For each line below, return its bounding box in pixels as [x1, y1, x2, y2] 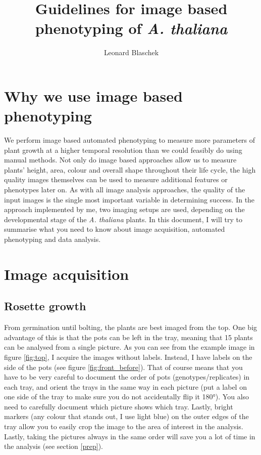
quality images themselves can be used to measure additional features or [4, 174, 228, 185]
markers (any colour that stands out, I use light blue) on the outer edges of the [4, 411, 249, 422]
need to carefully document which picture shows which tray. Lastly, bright [4, 401, 233, 411]
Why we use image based [4, 85, 183, 106]
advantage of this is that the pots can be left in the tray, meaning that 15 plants [4, 332, 253, 342]
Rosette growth [4, 298, 86, 314]
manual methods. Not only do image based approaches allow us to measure [4, 154, 237, 165]
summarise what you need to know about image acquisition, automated [4, 224, 225, 234]
